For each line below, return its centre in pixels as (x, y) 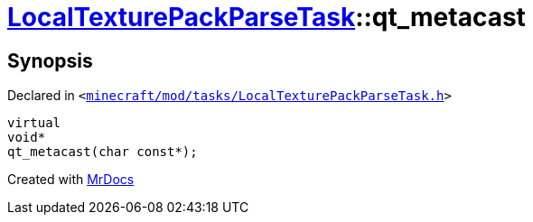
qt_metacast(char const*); (103, 152)
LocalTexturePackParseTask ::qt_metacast (266, 17)
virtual (34, 123)
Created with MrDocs (71, 180)
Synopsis (50, 60)
